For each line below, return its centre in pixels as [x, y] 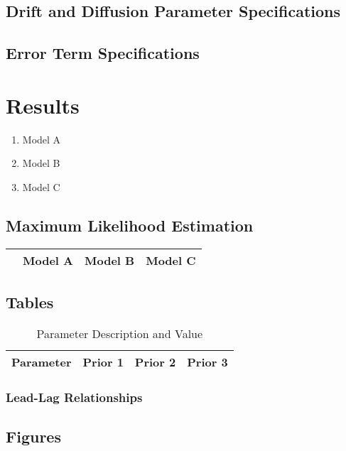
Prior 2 [155, 362]
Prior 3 [207, 362]
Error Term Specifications [103, 53]
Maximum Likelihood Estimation [130, 225]
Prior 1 [103, 362]
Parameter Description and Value [120, 333]
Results [43, 105]
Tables [30, 302]
